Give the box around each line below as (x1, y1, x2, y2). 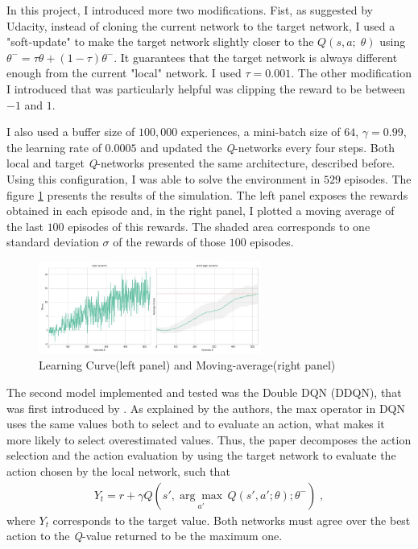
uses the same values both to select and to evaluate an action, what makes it (6, 415, 385, 432)
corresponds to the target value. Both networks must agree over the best (52, 511, 411, 528)
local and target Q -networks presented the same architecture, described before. (6, 155, 395, 171)
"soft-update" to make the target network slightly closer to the (6, 33, 314, 50)
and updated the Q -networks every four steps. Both (140, 138, 395, 155)
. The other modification (291, 64, 412, 81)
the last (6, 217, 43, 234)
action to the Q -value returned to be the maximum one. (6, 527, 283, 544)
